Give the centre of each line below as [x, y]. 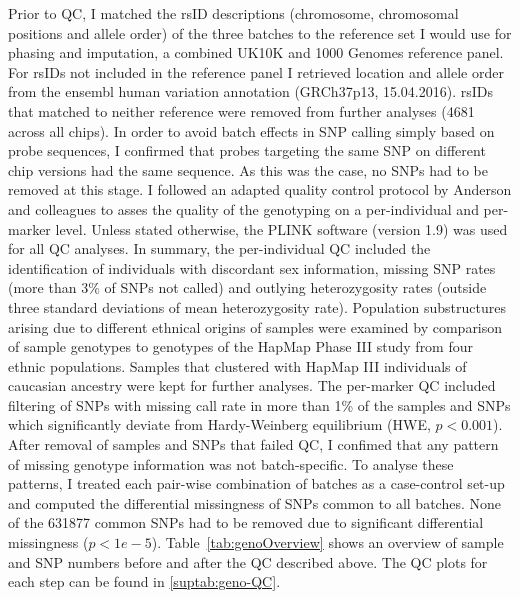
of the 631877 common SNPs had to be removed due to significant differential [246, 522]
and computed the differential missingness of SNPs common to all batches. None [254, 502]
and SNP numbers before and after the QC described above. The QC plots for [248, 561]
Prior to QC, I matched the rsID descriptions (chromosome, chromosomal [233, 13]
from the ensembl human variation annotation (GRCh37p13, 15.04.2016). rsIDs [251, 91]
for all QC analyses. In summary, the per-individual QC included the [219, 248]
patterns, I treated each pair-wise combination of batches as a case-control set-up [256, 483]
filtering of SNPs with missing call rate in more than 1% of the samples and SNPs [259, 404]
